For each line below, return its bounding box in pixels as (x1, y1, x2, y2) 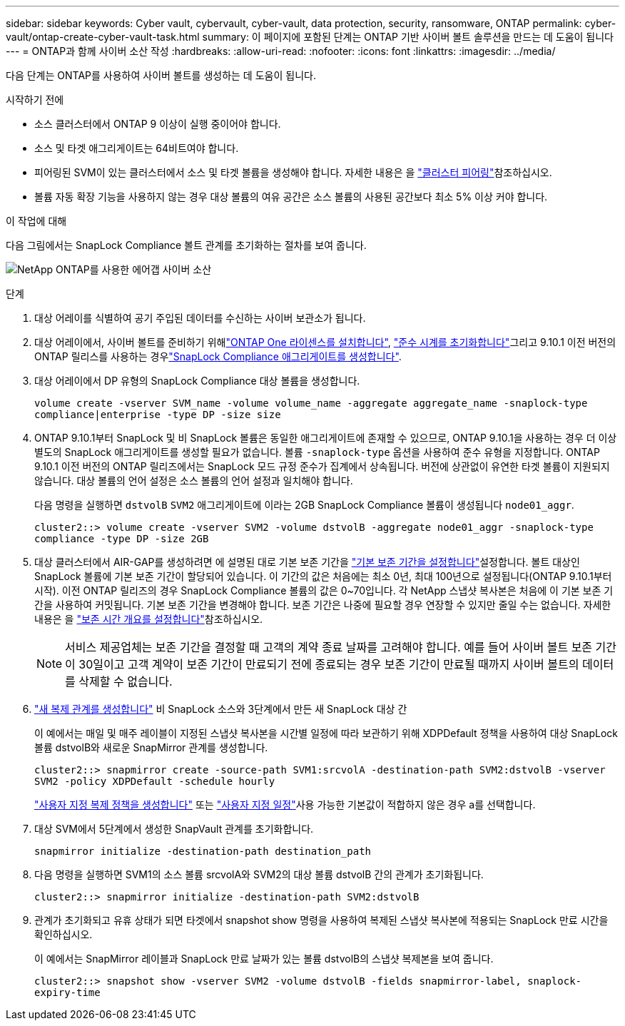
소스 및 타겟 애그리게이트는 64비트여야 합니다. (34, 142, 239, 154)
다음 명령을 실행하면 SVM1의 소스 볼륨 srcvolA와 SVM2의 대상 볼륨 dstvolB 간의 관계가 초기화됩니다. (34, 868, 484, 880)
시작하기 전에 (6, 93, 64, 106)
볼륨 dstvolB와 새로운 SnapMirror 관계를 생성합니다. (34, 741, 268, 753)
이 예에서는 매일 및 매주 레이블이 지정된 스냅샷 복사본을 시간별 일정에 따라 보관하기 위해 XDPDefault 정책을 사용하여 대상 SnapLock (34, 727, 619, 739)
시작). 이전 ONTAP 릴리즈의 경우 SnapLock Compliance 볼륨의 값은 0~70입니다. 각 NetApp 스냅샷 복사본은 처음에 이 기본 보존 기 (34, 584, 614, 596)
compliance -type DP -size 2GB (34, 533, 209, 544)
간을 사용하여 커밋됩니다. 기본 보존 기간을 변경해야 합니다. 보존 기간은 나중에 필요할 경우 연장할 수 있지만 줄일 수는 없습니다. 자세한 (34, 599, 611, 611)
